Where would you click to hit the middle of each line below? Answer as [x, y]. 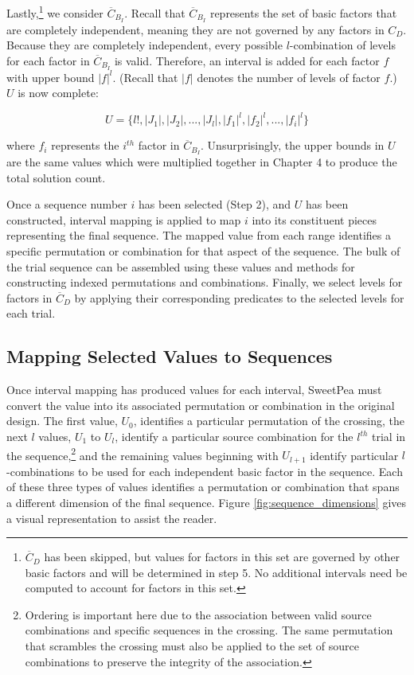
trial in [389, 437]
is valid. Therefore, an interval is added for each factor [247, 60]
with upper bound [51, 77]
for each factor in [48, 60]
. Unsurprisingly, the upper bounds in [293, 145]
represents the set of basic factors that [303, 12]
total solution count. [56, 177]
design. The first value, [62, 421]
